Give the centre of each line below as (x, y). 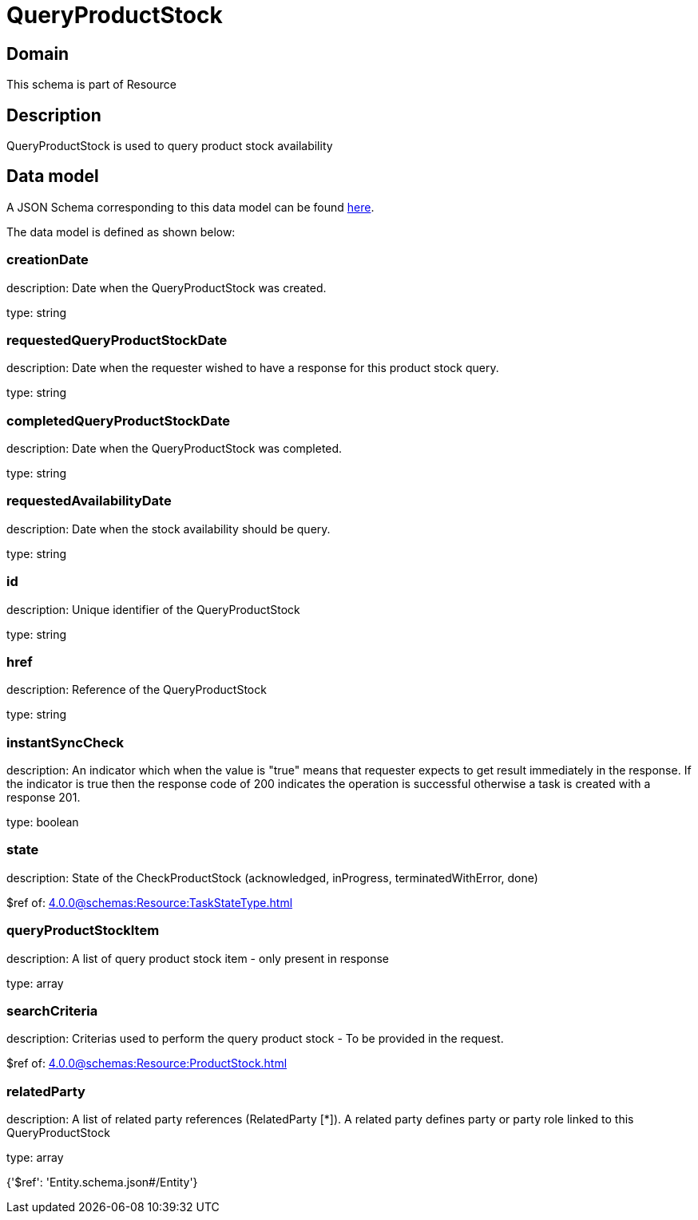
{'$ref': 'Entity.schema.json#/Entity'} (102, 1182)
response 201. (44, 798)
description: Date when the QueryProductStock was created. (167, 287)
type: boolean (43, 822)
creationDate (48, 260)
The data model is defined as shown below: (121, 232)
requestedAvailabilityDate (89, 501)
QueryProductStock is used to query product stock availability (170, 146)
